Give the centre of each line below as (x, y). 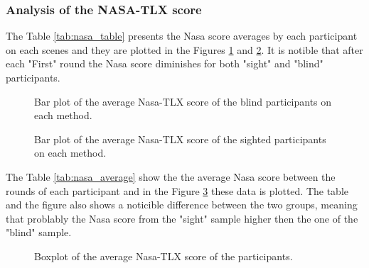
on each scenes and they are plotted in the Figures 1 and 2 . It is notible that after (184, 49)
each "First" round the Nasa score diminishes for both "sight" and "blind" (165, 63)
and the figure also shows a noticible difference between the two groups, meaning (182, 205)
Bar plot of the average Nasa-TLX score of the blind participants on (183, 101)
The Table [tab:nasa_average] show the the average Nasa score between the (171, 176)
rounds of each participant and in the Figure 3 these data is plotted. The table (177, 190)
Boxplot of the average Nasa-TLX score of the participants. (164, 256)
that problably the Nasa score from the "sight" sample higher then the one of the (182, 218)
